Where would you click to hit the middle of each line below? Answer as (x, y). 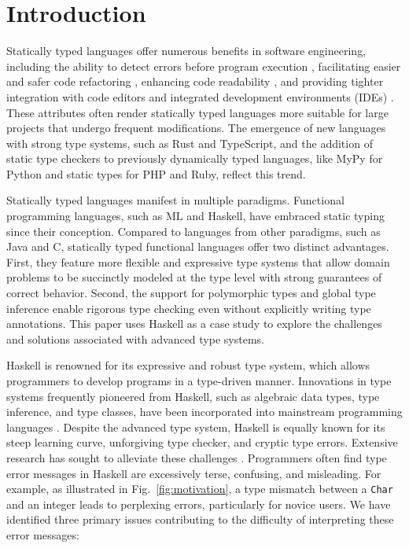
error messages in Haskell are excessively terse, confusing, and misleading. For (194, 473)
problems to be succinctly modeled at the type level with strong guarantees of (194, 277)
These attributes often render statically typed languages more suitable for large (197, 112)
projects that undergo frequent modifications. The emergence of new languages (196, 128)
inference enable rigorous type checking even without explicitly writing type (189, 308)
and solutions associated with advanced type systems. (135, 338)
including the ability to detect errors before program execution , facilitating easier (204, 66)
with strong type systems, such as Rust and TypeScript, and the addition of (190, 143)
